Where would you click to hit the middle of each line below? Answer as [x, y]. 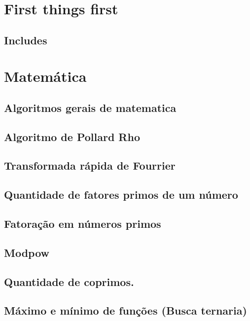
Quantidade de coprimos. [69, 281]
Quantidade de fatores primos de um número [121, 195]
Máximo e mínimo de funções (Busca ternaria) [125, 310]
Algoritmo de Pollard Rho [72, 136]
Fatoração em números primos [83, 224]
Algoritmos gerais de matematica [90, 107]
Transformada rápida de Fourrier [90, 165]
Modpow [27, 252]
